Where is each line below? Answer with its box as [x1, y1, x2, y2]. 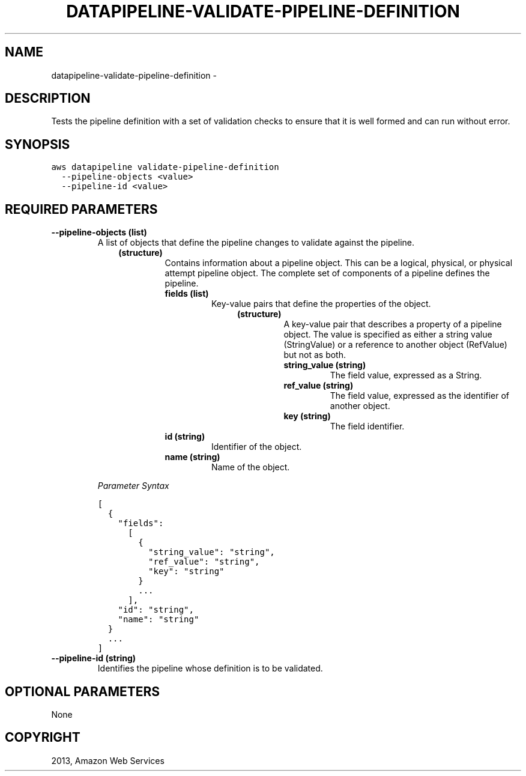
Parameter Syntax [97, 480, 169, 491]
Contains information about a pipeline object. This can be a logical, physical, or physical [165, 258, 513, 268]
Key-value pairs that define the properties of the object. [211, 299, 431, 309]
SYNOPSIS [5, 136, 70, 152]
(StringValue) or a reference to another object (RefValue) [283, 339, 507, 350]
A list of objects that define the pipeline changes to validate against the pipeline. [97, 237, 415, 248]
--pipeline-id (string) [51, 653, 136, 664]
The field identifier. [330, 421, 405, 432]
